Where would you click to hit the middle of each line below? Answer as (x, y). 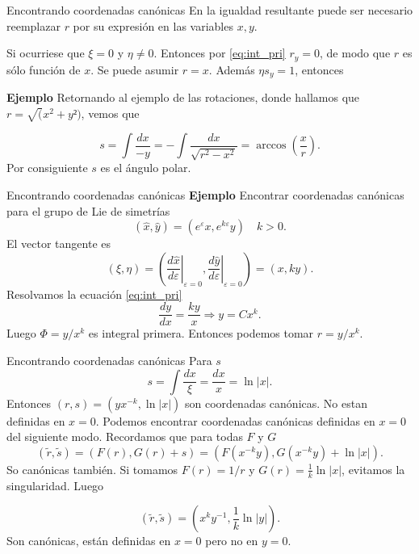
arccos (271, 146)
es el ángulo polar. (146, 168)
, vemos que (110, 113)
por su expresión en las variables (153, 25)
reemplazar (34, 25)
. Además (232, 69)
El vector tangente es (59, 243)
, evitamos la (373, 469)
